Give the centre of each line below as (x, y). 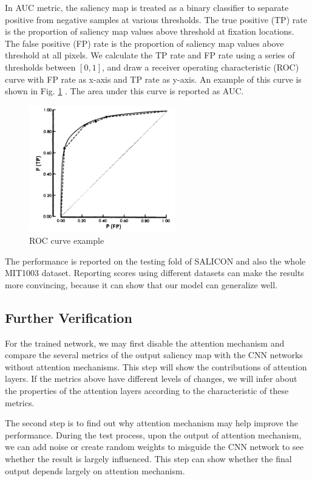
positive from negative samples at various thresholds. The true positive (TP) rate (156, 19)
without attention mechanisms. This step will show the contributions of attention (156, 366)
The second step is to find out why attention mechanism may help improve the (151, 423)
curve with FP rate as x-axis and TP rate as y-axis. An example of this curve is (153, 79)
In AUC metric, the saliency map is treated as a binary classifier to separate (147, 7)
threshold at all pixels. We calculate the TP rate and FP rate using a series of (150, 55)
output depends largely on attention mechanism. (95, 470)
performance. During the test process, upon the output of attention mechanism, (153, 434)
